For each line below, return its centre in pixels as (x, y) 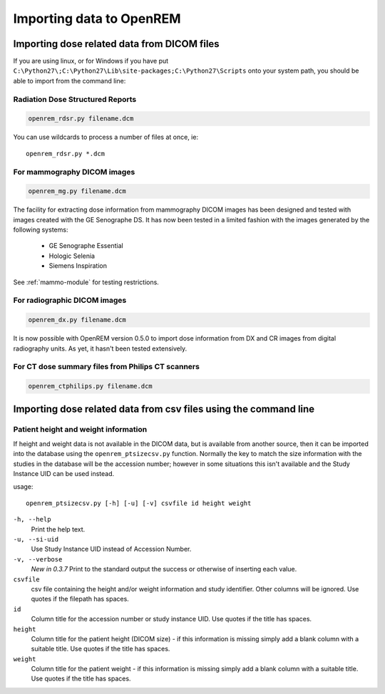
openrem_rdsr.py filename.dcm (81, 119)
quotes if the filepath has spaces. (80, 599)
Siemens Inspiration (78, 266)
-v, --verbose (38, 559)
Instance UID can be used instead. (63, 474)
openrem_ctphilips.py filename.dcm (90, 386)
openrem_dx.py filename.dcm (77, 320)
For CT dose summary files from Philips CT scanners (106, 367)
